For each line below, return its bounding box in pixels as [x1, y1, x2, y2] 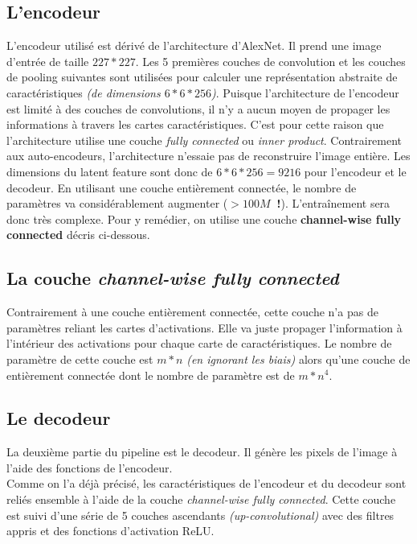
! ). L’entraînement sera [276, 195, 390, 212]
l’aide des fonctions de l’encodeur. [6, 459, 173, 476]
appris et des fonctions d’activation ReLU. [6, 522, 215, 539]
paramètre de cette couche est [6, 350, 153, 367]
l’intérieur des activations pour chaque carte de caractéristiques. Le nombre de [6, 335, 392, 352]
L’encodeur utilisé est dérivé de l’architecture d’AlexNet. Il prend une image [6, 37, 382, 54]
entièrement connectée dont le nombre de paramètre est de [6, 366, 295, 383]
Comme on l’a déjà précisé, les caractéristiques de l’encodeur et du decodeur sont [6, 475, 407, 492]
